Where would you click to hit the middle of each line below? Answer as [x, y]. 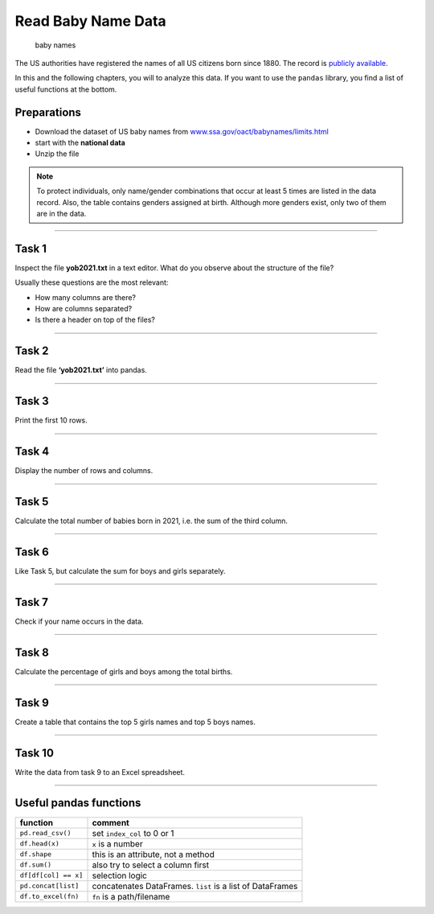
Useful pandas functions [78, 803]
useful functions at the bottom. [66, 89]
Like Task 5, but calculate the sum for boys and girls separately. [120, 570]
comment [111, 822]
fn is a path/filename [131, 896]
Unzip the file [57, 154]
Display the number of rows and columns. [84, 471]
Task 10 [34, 753]
